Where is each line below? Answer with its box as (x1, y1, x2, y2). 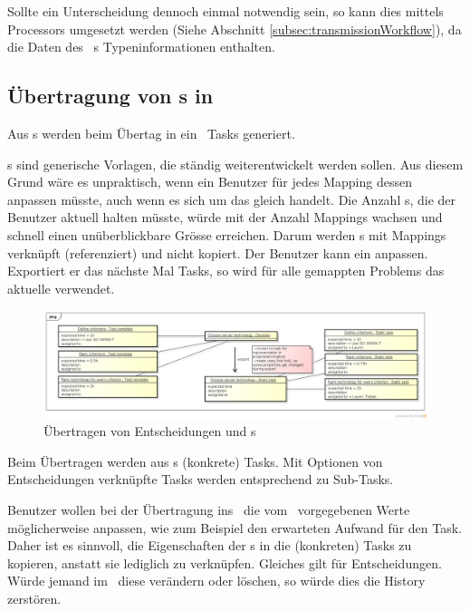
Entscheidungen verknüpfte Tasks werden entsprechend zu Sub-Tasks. (7, 470, 394, 489)
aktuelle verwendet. (7, 278, 115, 297)
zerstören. (7, 588, 62, 607)
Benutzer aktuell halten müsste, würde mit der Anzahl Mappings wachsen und (7, 208, 443, 227)
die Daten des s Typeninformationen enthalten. (7, 37, 275, 56)
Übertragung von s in (7, 82, 214, 110)
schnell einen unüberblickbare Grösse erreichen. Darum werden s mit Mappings (7, 225, 446, 244)
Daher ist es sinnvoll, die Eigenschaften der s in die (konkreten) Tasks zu (7, 536, 412, 555)
